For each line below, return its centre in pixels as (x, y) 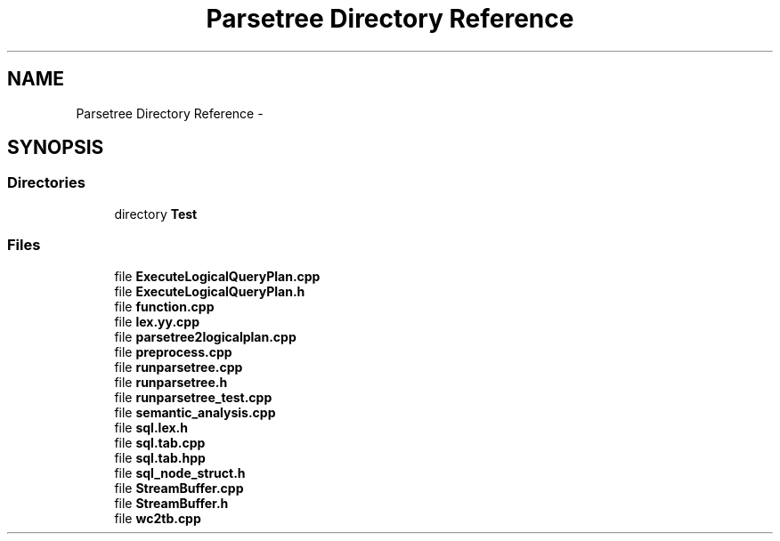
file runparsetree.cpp (179, 367)
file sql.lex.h (151, 427)
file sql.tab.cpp (160, 442)
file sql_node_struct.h (180, 472)
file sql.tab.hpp (160, 457)
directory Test (156, 214)
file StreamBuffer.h (171, 503)
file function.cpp (164, 306)
